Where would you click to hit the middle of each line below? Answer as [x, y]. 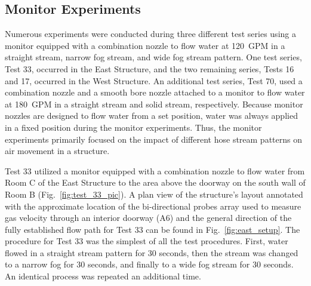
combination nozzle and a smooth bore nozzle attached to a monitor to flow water [155, 92]
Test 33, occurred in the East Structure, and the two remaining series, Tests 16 [150, 68]
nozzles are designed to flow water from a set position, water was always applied [151, 116]
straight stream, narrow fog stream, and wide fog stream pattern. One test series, [153, 57]
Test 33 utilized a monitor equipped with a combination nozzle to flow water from [155, 170]
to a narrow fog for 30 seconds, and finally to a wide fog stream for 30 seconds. [149, 264]
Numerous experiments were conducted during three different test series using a [150, 34]
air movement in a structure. [57, 151]
